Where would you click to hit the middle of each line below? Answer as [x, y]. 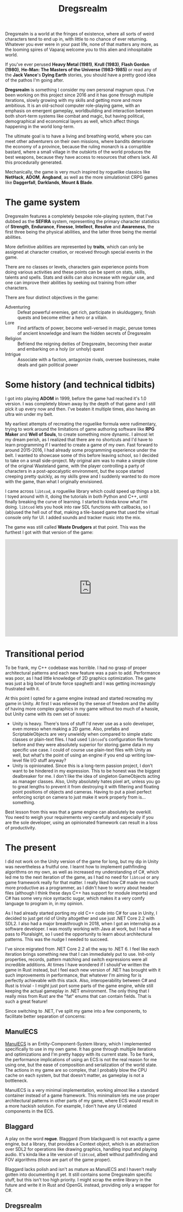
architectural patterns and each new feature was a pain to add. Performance [83, 673]
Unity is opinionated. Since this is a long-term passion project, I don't [82, 765]
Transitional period [45, 654]
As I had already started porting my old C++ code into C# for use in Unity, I [81, 913]
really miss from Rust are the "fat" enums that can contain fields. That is [78, 996]
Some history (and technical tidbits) [80, 385]
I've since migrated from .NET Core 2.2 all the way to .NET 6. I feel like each [82, 949]
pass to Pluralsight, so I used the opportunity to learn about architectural [79, 934]
